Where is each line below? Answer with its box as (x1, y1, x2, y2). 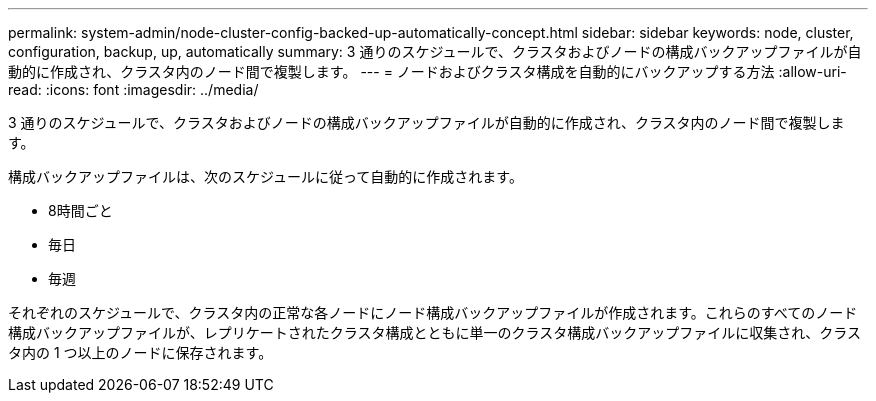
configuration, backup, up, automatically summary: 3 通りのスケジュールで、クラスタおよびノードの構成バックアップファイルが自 (8, 43, 862, 60)
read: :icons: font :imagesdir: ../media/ (8, 81, 259, 98)
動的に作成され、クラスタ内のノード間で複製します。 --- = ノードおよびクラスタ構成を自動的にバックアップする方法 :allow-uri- (8, 63, 847, 80)
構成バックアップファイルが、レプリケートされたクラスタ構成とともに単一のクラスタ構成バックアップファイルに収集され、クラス (8, 324, 862, 341)
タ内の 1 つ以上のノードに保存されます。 (8, 344, 273, 361)
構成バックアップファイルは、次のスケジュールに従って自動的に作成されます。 (8, 168, 523, 185)
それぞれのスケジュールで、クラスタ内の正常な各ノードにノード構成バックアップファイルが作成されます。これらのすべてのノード (8, 304, 858, 321)
